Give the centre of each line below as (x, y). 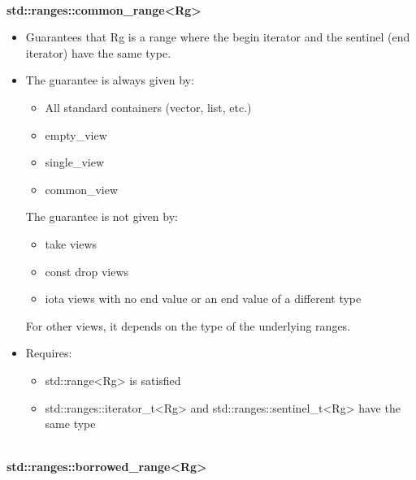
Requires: (49, 353)
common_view (82, 189)
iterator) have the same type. (98, 52)
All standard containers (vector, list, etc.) (148, 107)
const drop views (87, 271)
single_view (75, 162)
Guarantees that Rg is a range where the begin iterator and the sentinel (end (218, 37)
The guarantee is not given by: (102, 216)
